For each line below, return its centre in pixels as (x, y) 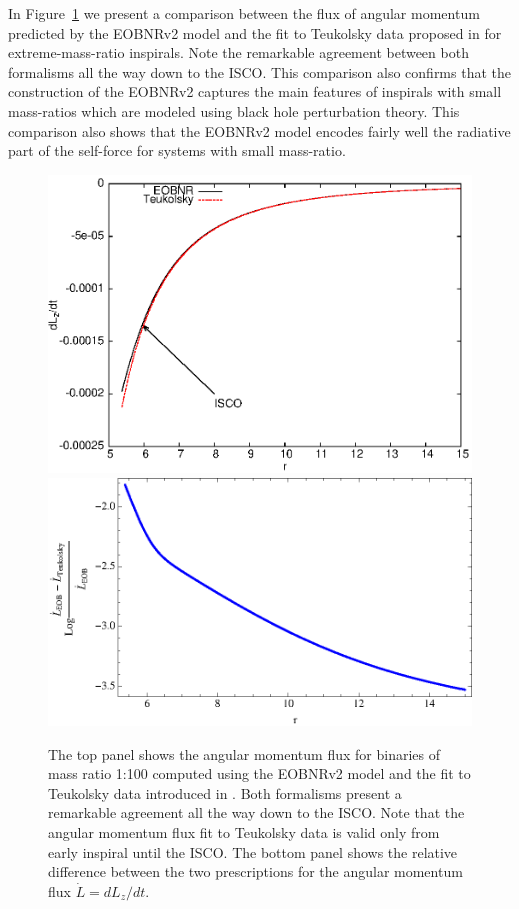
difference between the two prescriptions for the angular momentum (255, 871)
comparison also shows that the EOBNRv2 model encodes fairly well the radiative (259, 130)
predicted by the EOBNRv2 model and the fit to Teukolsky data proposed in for (255, 32)
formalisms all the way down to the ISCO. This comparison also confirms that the (259, 71)
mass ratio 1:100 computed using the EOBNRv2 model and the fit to (259, 773)
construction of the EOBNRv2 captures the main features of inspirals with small (255, 91)
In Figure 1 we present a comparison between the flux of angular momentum (244, 13)
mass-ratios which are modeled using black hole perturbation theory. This (234, 110)
